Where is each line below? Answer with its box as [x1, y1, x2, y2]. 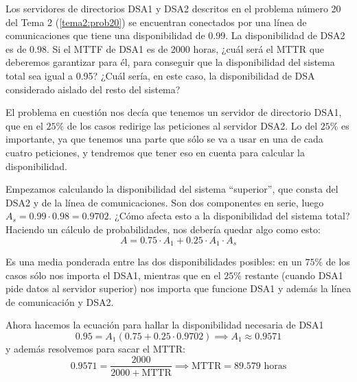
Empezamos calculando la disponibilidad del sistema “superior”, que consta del [5, 182, 338, 196]
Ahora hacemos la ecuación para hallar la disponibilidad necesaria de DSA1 [5, 318, 324, 332]
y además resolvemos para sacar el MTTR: [5, 341, 185, 355]
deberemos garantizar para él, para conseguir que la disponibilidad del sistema [5, 55, 335, 69]
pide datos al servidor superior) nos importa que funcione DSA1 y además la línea [5, 281, 352, 296]
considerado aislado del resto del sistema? [5, 82, 181, 96]
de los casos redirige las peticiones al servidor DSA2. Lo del [67, 118, 318, 132]
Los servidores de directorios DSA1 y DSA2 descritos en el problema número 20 [5, 1, 341, 15]
